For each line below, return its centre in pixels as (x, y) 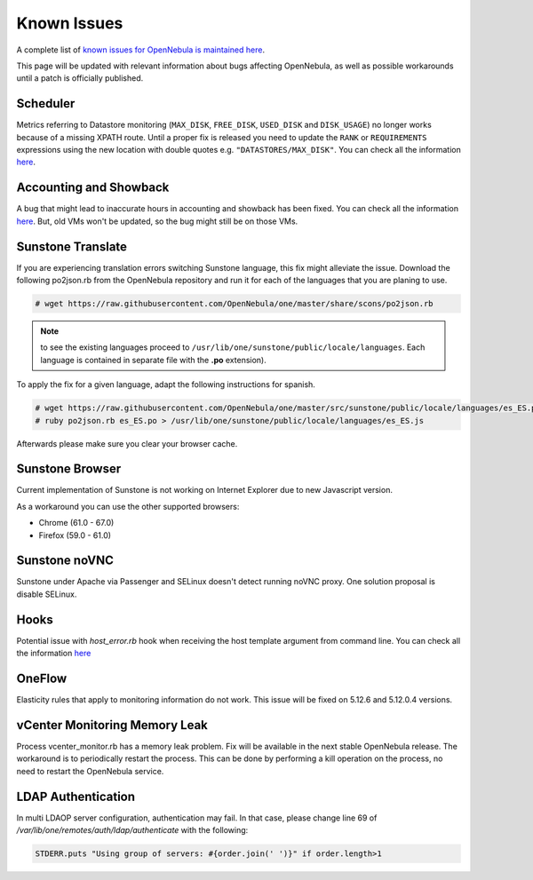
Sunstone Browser (69, 469)
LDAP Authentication (76, 796)
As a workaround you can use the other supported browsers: (128, 506)
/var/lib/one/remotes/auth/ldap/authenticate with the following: (132, 830)
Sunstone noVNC (65, 561)
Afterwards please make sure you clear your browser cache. (127, 443)
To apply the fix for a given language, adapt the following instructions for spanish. (166, 385)
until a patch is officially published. (80, 78)
